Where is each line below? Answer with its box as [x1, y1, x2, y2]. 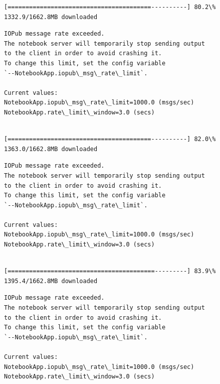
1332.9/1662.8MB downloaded [4, 13, 98, 21]
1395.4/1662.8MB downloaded [4, 277, 98, 285]
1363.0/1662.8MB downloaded [4, 145, 98, 153]
